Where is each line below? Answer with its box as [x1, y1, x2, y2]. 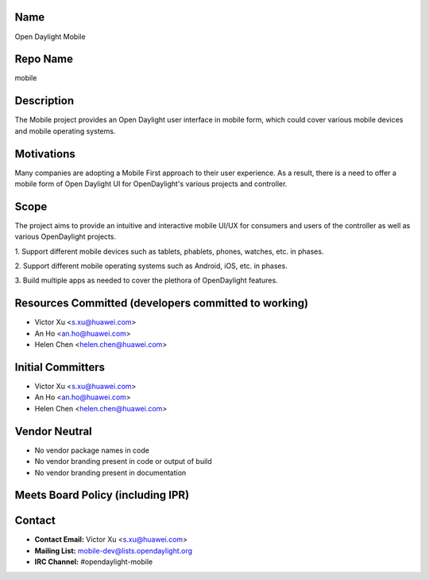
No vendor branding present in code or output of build [34, 457, 212, 466]
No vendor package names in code [34, 446, 150, 455]
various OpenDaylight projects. [14, 232, 117, 242]
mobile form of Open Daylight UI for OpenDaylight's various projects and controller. [14, 179, 288, 189]
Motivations [14, 147, 75, 161]
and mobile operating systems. [14, 126, 116, 135]
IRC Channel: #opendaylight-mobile [34, 557, 153, 566]
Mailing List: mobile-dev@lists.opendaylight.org [34, 546, 193, 555]
